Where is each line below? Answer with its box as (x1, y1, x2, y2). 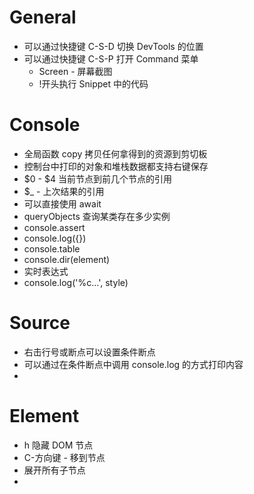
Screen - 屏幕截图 (38, 65, 113, 77)
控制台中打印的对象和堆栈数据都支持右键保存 (23, 160, 209, 172)
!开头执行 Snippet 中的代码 (38, 77, 149, 90)
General (9, 6, 77, 29)
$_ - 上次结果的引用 (23, 185, 105, 197)
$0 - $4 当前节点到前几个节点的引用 (23, 172, 172, 185)
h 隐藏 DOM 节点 (23, 439, 94, 451)
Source (9, 312, 71, 335)
